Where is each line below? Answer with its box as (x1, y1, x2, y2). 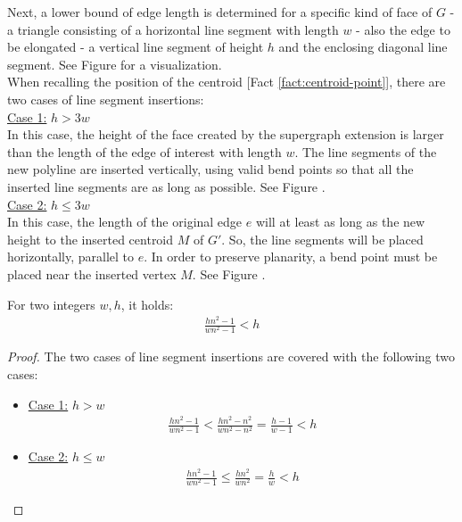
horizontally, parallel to (7, 247, 135, 266)
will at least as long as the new (255, 212, 425, 231)
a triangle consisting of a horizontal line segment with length (7, 20, 339, 38)
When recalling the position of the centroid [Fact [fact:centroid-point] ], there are (7, 72, 446, 91)
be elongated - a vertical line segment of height (7, 37, 264, 56)
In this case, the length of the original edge (7, 212, 243, 231)
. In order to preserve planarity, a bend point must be (144, 247, 438, 266)
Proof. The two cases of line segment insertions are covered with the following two (7, 347, 456, 366)
